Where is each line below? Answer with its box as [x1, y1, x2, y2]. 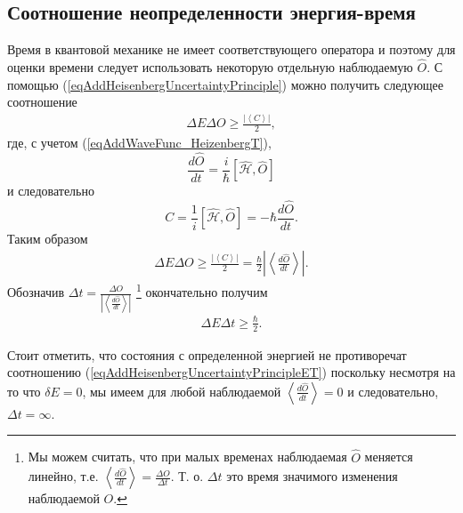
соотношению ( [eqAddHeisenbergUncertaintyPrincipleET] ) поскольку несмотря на [7, 363, 456, 381]
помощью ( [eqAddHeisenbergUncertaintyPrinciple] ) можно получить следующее [7, 75, 444, 93]
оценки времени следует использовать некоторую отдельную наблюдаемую [7, 58, 413, 76]
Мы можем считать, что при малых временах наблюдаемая [28, 447, 347, 466]
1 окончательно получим [135, 280, 268, 301]
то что [7, 381, 41, 400]
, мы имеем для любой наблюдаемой [82, 381, 281, 400]
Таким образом [7, 228, 88, 247]
